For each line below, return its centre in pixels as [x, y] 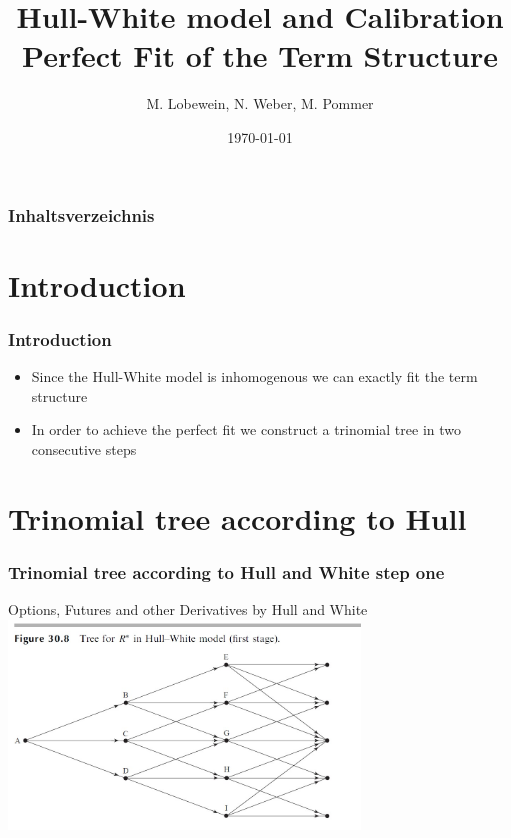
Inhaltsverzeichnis [81, 214]
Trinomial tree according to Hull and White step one [226, 571]
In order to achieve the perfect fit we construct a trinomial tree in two [246, 429]
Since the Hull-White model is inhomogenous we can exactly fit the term [254, 376]
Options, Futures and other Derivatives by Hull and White [188, 608]
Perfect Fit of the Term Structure [260, 55]
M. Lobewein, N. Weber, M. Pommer [260, 103]
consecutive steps [84, 448]
